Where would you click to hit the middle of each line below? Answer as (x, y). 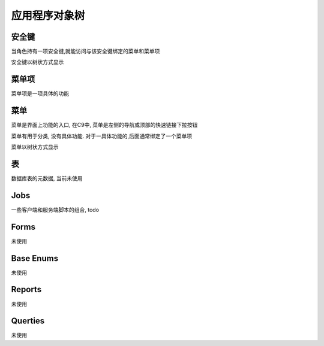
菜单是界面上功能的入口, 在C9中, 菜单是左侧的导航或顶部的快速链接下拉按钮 (104, 125)
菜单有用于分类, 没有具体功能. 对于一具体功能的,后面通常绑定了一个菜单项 (101, 136)
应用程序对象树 (48, 16)
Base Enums (35, 258)
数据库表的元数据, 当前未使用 (47, 178)
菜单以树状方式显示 (35, 147)
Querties (28, 321)
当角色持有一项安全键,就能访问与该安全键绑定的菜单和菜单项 (85, 51)
